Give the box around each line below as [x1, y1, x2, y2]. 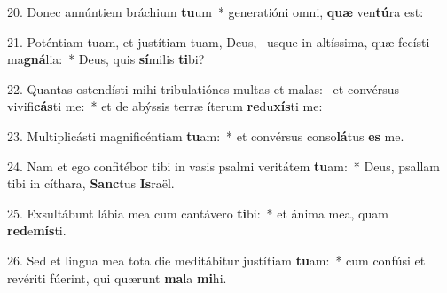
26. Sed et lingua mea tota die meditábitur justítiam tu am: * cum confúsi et [7, 250, 426, 269]
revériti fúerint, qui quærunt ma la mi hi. [7, 268, 227, 287]
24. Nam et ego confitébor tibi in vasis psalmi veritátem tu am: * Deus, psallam [7, 156, 440, 175]
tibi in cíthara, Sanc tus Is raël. [7, 174, 175, 193]
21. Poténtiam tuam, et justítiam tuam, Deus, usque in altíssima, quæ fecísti [7, 32, 430, 51]
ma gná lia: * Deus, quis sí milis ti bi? [7, 50, 205, 68]
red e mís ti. [7, 221, 67, 240]
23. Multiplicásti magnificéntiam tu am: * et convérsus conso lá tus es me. [7, 126, 404, 145]
